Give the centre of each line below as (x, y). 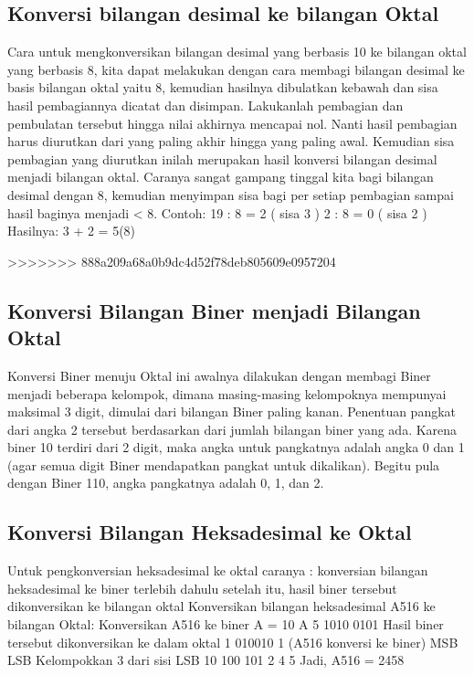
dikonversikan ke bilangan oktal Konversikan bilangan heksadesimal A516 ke (221, 606)
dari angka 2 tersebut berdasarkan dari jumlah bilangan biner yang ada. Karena (232, 429)
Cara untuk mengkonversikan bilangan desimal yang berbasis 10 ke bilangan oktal (237, 52)
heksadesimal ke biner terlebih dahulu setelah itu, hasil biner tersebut (202, 588)
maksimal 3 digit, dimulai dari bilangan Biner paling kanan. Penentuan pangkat (232, 411)
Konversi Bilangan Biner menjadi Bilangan (214, 310)
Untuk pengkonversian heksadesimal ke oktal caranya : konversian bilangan (218, 570)
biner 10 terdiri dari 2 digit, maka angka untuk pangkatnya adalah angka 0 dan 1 (236, 447)
